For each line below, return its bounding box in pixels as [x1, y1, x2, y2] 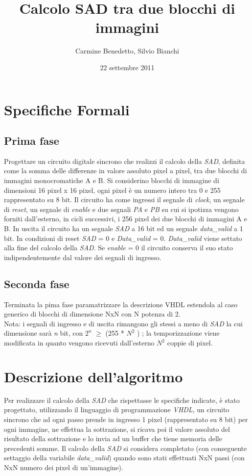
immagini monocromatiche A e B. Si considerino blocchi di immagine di [4, 175, 219, 185]
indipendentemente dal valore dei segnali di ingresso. [4, 252, 161, 262]
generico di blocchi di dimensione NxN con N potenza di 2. [4, 309, 181, 319]
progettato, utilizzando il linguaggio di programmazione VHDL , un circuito [4, 404, 229, 415]
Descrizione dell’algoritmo [4, 366, 183, 386]
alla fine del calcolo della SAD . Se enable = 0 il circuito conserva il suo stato [4, 242, 233, 253]
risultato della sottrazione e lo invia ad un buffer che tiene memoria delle [4, 433, 222, 444]
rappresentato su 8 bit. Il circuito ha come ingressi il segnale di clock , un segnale [4, 194, 245, 205]
